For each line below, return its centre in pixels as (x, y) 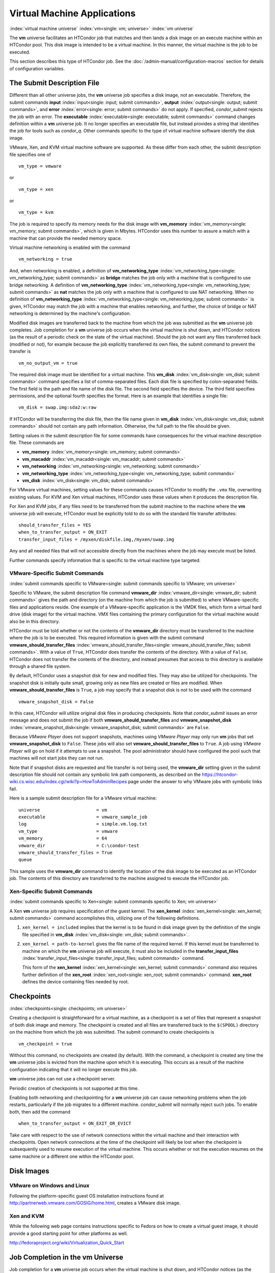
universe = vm (63, 810)
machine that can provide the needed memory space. (66, 238)
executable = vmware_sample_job (83, 817)
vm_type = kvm (36, 212)
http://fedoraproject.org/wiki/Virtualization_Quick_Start (67, 1243)
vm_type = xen (36, 189)
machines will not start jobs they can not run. (57, 758)
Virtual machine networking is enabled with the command (70, 247)
